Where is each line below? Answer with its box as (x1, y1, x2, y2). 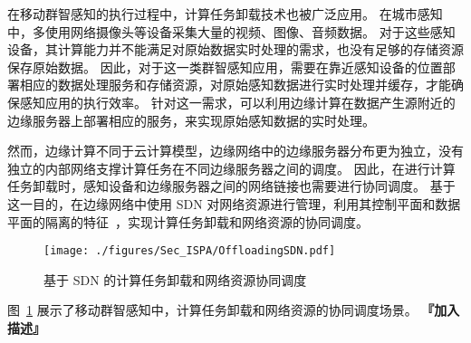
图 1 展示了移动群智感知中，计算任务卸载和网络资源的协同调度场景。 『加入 (7, 300, 460, 319)
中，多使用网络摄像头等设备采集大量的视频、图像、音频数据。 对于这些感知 (7, 22, 456, 41)
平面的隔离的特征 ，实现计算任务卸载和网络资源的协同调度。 (7, 212, 369, 231)
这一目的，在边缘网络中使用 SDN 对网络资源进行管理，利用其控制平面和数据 (7, 194, 461, 213)
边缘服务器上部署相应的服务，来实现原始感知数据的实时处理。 (7, 110, 375, 129)
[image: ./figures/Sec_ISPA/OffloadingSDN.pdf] (43, 244, 336, 258)
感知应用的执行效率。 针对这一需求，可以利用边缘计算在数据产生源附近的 (19, 92, 456, 111)
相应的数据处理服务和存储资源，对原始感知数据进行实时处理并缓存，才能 (19, 75, 451, 94)
